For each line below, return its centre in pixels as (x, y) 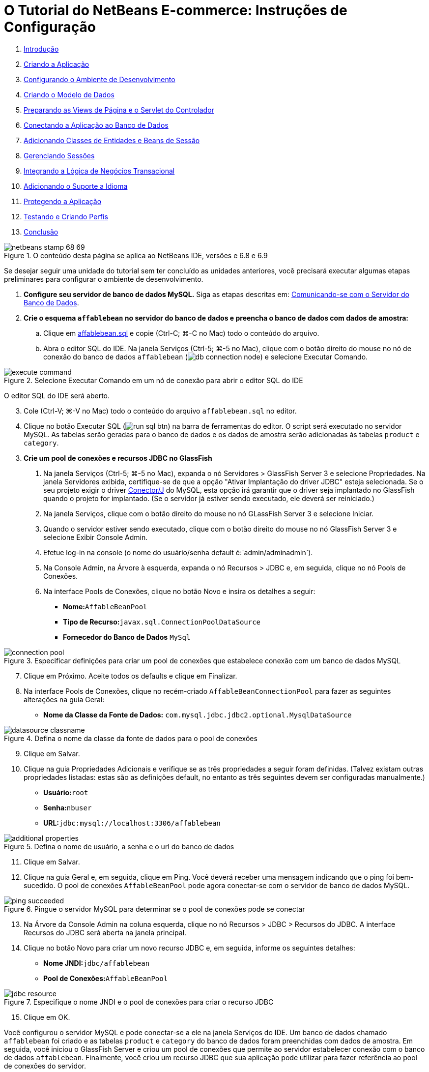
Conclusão (41, 232)
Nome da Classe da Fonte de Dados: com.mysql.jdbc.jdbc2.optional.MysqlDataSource (198, 715)
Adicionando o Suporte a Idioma (76, 186)
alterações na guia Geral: (64, 699)
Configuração (50, 27)
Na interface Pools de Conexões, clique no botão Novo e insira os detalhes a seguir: (179, 591)
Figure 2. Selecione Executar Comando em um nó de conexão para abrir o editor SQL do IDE (154, 380)
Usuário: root (66, 792)
